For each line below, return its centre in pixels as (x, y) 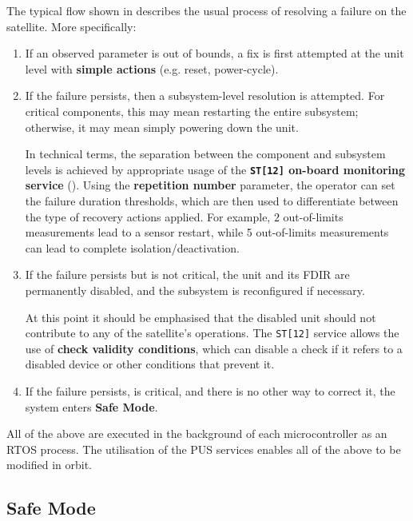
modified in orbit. (50, 465)
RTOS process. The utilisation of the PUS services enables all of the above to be (204, 449)
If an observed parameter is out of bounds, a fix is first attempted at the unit (214, 53)
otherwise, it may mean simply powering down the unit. (162, 127)
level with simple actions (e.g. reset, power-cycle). (152, 68)
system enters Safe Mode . (91, 406)
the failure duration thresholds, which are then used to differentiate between (212, 201)
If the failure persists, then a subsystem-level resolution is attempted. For (205, 95)
